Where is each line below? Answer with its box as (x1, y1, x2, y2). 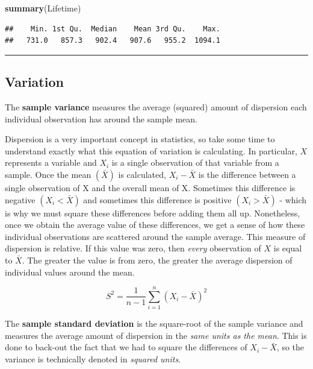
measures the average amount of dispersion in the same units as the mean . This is (5, 329, 307, 341)
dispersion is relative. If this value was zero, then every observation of (5, 242, 261, 254)
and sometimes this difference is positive (83, 193, 232, 206)
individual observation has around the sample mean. (5, 112, 198, 125)
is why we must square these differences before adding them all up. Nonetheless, (5, 206, 300, 219)
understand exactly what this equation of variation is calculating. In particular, (5, 144, 297, 157)
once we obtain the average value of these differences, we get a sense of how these (5, 218, 305, 231)
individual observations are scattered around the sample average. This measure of (5, 230, 306, 242)
